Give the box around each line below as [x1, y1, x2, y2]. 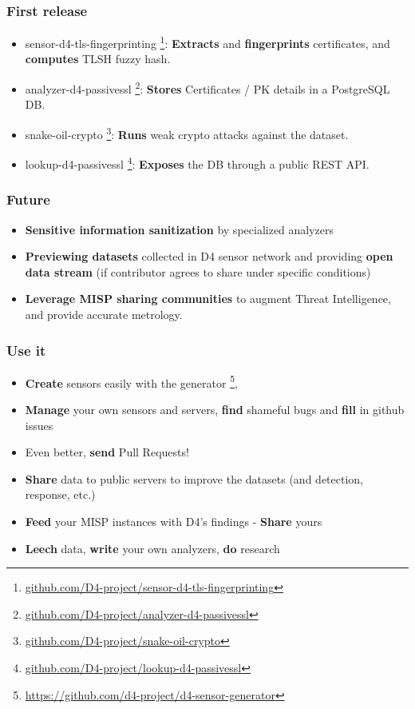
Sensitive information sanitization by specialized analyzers [25, 221, 334, 237]
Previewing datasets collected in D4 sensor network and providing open [25, 248, 393, 265]
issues [25, 416, 53, 433]
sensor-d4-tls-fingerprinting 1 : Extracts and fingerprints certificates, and [25, 33, 390, 51]
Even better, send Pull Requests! [25, 444, 189, 460]
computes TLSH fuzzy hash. [25, 50, 171, 67]
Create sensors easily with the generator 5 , [25, 372, 238, 391]
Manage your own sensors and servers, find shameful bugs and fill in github [25, 401, 405, 418]
